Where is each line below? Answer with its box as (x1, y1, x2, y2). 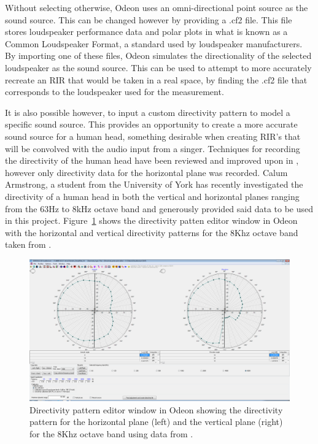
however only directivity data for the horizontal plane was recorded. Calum (5, 166, 288, 178)
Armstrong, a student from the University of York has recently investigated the (5, 178, 303, 191)
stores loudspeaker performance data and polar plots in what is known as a (5, 25, 288, 38)
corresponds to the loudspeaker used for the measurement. (5, 85, 224, 98)
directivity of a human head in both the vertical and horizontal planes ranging (5, 189, 300, 202)
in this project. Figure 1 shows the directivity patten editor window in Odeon (5, 214, 298, 227)
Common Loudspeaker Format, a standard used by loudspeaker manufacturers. (5, 37, 303, 50)
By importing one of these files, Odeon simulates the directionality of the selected (5, 49, 312, 62)
